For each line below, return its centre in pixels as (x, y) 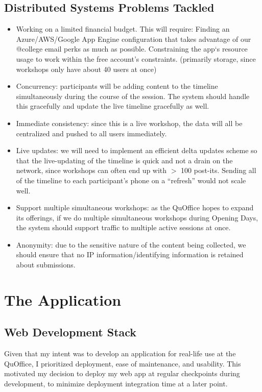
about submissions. (46, 265)
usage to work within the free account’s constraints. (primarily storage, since (136, 58)
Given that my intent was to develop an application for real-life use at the (120, 353)
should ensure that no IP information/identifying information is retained (130, 254)
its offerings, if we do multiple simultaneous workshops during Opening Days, (137, 217)
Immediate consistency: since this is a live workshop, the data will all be (129, 123)
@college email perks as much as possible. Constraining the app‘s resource (132, 49)
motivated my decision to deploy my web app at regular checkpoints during (122, 373)
